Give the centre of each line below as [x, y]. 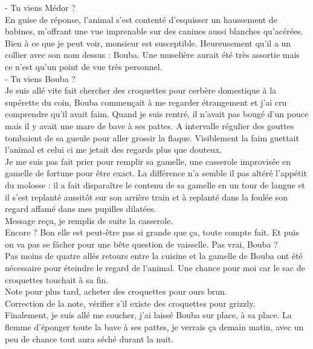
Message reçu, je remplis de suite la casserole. [89, 220]
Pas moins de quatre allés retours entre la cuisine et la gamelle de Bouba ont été [154, 256]
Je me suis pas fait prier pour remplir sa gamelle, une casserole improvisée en [148, 161]
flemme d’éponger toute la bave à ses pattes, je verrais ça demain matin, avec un [154, 327]
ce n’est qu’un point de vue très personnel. [84, 66]
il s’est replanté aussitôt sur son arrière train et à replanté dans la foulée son [146, 197]
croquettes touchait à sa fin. [56, 279]
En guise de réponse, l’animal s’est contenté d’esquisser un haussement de [141, 19]
